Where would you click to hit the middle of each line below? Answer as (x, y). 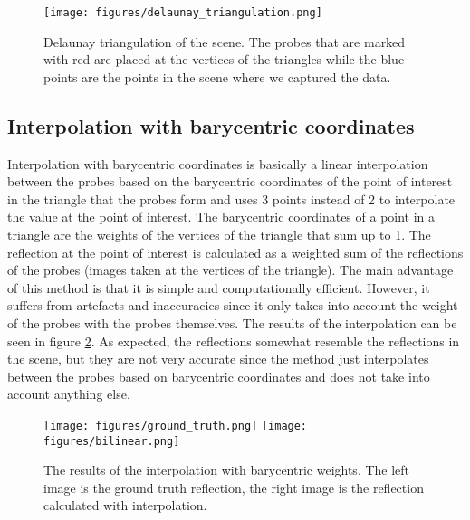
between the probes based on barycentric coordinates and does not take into (219, 376)
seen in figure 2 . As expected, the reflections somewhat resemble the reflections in (234, 340)
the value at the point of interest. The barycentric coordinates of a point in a (221, 217)
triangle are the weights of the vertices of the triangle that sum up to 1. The (219, 235)
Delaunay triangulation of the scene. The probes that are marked (225, 41)
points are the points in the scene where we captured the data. (217, 76)
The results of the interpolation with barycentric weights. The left (227, 470)
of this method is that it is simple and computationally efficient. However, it (219, 287)
